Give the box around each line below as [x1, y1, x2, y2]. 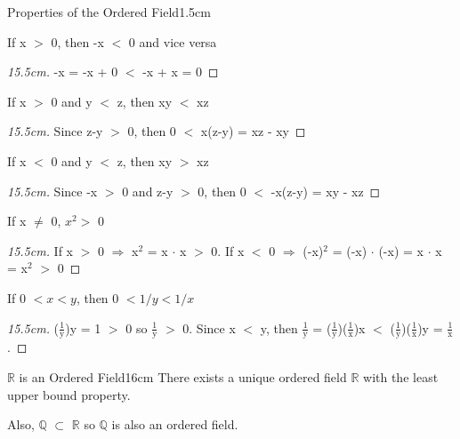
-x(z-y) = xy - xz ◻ [270, 181, 381, 200]
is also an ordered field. [111, 415, 238, 434]
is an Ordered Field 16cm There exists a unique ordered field [19, 367, 347, 386]
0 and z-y [122, 181, 174, 200]
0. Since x [182, 318, 236, 337]
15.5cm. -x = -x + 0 [7, 62, 118, 81]
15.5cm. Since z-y [7, 122, 103, 140]
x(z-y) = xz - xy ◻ [200, 122, 306, 140]
